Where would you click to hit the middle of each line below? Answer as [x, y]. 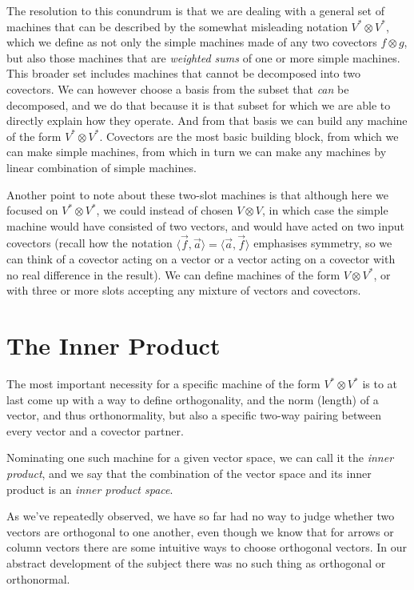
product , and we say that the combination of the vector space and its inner [189, 473]
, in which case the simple [325, 210]
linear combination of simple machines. [102, 167]
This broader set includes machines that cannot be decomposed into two [183, 73]
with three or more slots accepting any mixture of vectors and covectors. [184, 290]
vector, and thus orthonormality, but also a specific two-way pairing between [194, 415]
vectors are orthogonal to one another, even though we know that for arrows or [200, 531]
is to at [380, 384]
